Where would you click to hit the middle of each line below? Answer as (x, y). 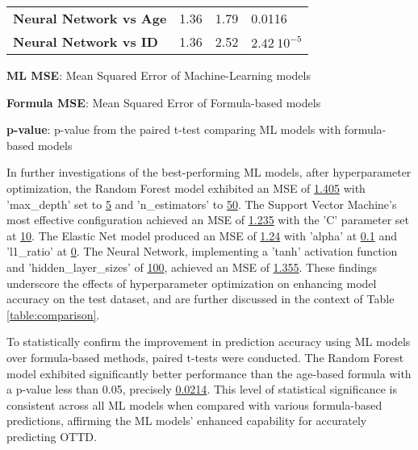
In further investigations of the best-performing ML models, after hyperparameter (209, 172)
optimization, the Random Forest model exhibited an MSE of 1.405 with (186, 187)
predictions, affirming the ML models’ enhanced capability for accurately (187, 421)
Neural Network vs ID (86, 42)
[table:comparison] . (53, 314)
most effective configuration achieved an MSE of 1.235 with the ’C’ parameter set (208, 220)
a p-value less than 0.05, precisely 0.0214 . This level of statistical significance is (202, 389)
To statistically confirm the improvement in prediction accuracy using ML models (209, 342)
